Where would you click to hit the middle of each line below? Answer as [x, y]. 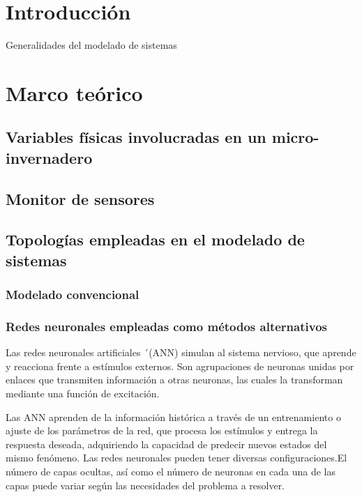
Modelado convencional [73, 295]
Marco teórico [74, 92]
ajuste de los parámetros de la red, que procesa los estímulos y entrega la [162, 430]
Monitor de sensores [80, 198]
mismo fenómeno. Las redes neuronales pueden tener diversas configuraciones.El [176, 458]
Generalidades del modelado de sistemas [91, 45]
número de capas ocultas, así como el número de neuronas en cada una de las [171, 472]
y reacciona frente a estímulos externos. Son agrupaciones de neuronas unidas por [180, 366]
